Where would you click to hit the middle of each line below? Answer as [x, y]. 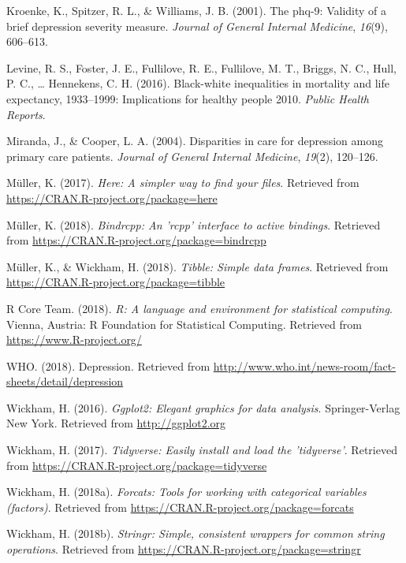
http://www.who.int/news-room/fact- [304, 365]
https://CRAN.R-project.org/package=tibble [116, 282]
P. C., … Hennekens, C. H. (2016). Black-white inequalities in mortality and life [198, 83]
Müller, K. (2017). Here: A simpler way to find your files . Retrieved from [183, 183]
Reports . [26, 114]
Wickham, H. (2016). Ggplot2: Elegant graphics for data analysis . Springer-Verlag [203, 407]
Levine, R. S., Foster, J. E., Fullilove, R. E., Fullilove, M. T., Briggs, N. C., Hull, [201, 67]
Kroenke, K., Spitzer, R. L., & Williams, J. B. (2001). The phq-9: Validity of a [197, 10]
